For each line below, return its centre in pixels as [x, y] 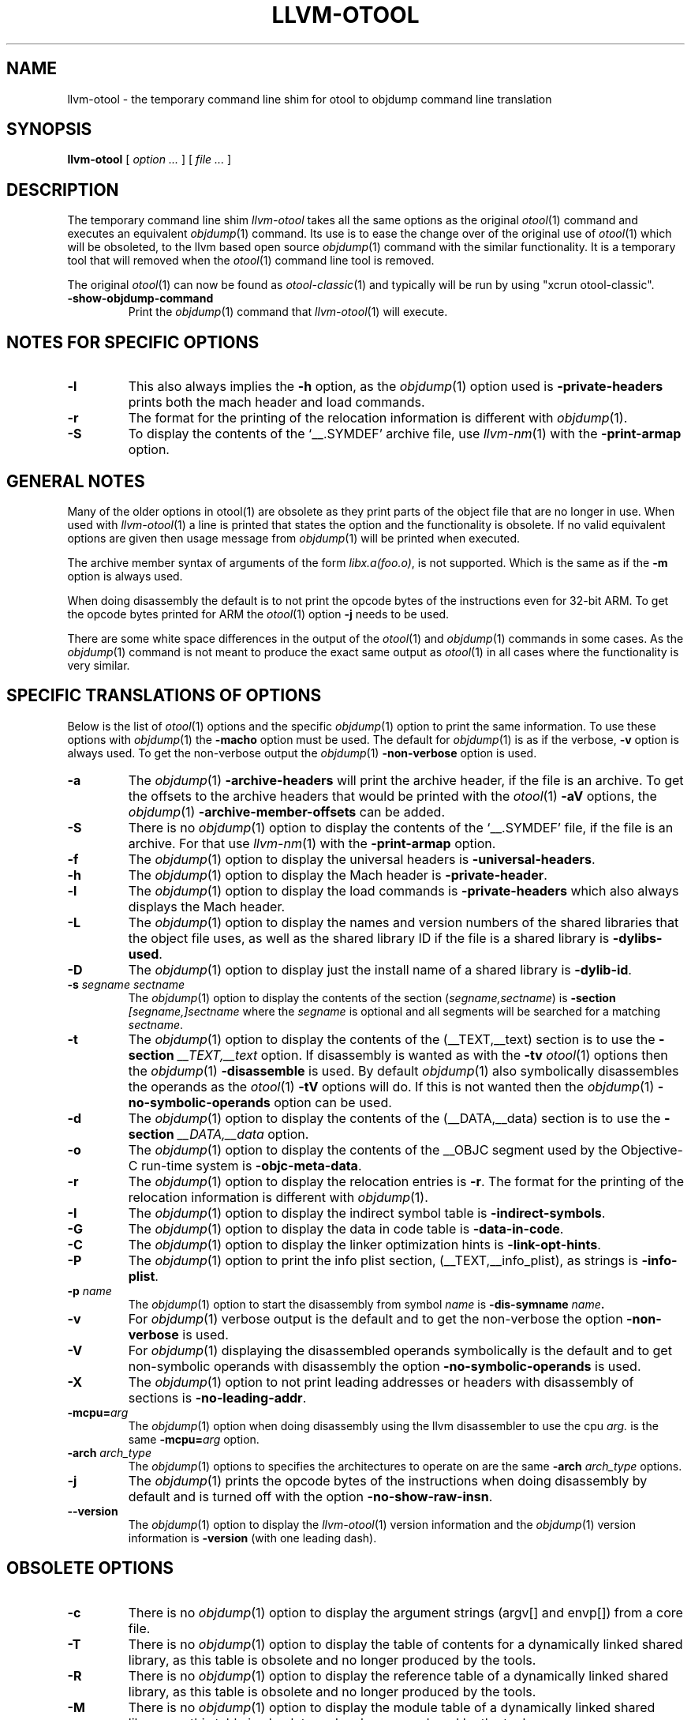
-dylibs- [637, 938]
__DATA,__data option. [243, 1134]
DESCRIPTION [63, 190]
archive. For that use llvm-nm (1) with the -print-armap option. [312, 843]
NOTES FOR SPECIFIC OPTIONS [133, 342]
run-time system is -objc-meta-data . [251, 1165]
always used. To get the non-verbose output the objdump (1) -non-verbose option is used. [302, 753]
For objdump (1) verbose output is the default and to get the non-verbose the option [375, 1318]
